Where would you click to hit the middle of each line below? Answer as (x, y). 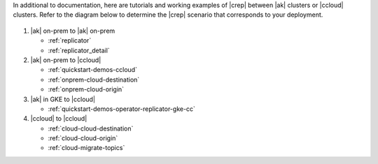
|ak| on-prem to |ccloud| (66, 60)
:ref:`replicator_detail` (79, 50)
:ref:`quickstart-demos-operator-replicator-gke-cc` (122, 109)
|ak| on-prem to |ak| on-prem (73, 31)
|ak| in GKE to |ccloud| (63, 99)
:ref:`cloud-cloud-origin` (83, 138)
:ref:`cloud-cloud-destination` (91, 128)
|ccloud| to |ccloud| (59, 119)
